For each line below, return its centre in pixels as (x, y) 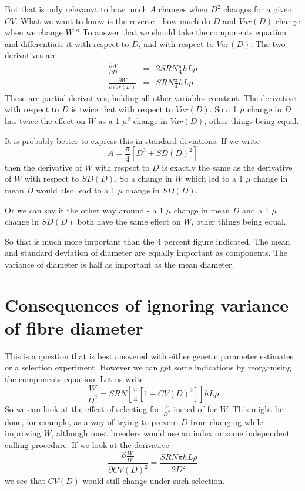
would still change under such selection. (154, 481)
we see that (25, 481)
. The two (268, 43)
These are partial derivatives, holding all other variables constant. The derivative (150, 97)
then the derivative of (43, 167)
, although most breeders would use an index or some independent (171, 433)
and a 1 (256, 210)
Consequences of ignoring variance (147, 304)
